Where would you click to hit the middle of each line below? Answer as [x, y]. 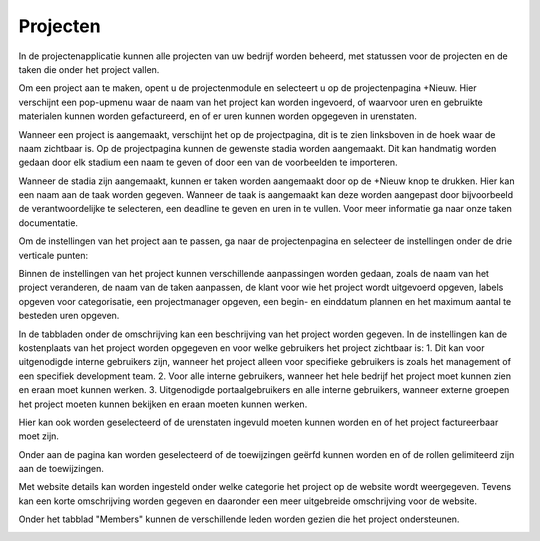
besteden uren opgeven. [69, 316]
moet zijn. [39, 436]
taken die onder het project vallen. [89, 69]
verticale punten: [53, 255]
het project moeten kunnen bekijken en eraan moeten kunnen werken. [163, 404]
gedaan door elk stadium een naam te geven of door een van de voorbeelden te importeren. [208, 162]
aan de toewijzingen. [61, 469]
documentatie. [48, 222]
